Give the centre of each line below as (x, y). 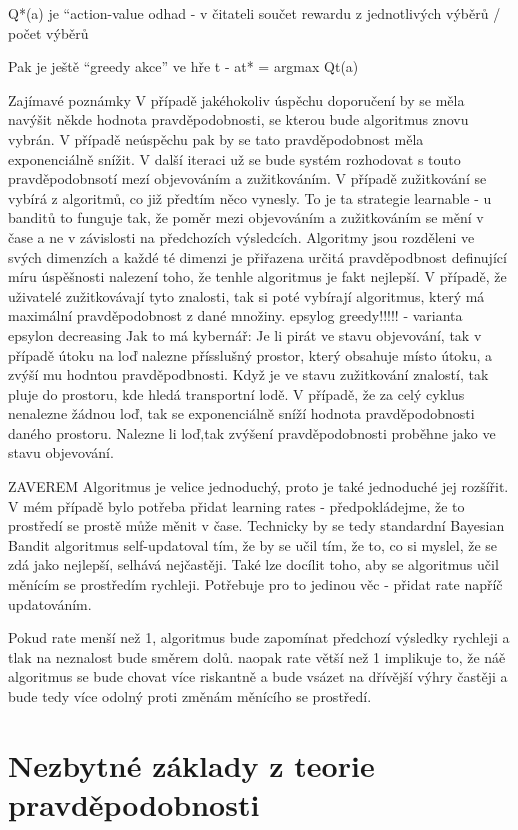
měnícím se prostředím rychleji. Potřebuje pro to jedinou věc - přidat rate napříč (255, 584)
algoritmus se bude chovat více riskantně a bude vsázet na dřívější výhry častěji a (258, 676)
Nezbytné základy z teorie (191, 764)
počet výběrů (48, 32)
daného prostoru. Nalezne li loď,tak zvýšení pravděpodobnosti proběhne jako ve (252, 432)
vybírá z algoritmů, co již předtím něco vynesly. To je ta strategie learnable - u (250, 197)
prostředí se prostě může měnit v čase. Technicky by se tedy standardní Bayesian (256, 525)
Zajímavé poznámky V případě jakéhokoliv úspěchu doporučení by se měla (236, 99)
